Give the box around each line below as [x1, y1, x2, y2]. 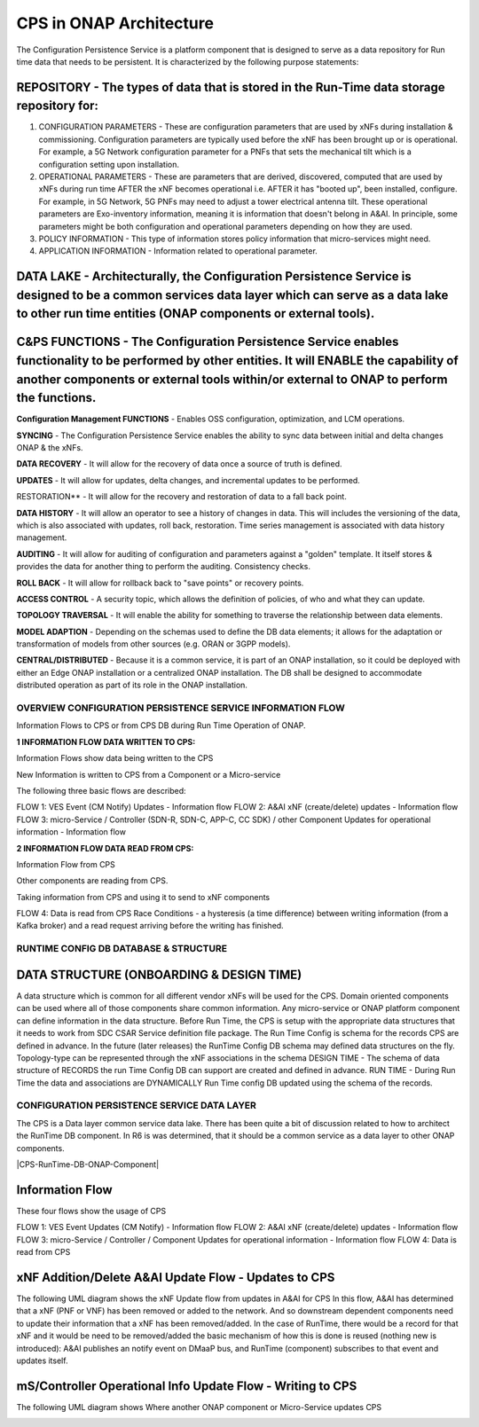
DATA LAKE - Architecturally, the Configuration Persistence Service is [16, 269, 412, 284]
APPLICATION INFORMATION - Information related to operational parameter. [38, 246, 318, 256]
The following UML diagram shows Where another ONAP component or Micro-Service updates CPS [16, 1401, 382, 1412]
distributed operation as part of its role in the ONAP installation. [16, 679, 248, 691]
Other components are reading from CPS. [16, 875, 169, 886]
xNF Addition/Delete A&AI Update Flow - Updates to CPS [16, 1269, 335, 1285]
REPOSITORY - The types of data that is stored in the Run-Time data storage [16, 80, 445, 95]
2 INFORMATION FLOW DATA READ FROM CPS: [16, 843, 194, 853]
